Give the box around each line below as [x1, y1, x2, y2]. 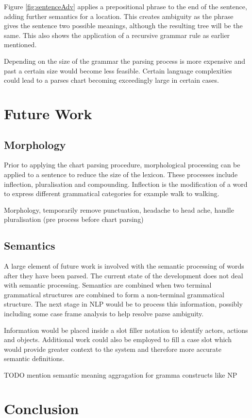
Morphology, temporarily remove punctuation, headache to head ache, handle [4, 204, 234, 215]
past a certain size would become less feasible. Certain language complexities [4, 65, 232, 75]
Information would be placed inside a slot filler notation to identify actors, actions [4, 325, 248, 335]
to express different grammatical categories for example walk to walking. [4, 188, 219, 199]
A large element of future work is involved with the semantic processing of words [4, 261, 244, 271]
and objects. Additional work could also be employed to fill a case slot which [4, 334, 232, 345]
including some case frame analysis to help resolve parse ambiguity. [4, 309, 204, 319]
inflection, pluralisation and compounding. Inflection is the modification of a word [4, 179, 248, 189]
